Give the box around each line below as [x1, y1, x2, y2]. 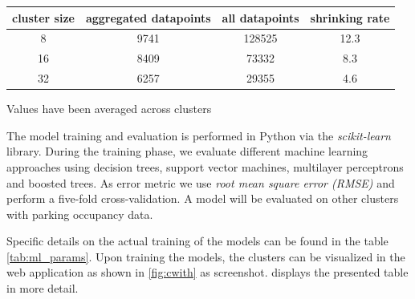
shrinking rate [310, 9, 390, 26]
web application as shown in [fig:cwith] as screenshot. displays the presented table [6, 264, 409, 281]
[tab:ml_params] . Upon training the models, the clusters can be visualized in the [6, 248, 405, 265]
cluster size [12, 9, 75, 26]
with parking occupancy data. [6, 205, 153, 222]
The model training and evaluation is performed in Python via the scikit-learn [6, 127, 391, 143]
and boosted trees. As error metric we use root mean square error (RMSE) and [6, 174, 395, 191]
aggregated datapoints [85, 9, 211, 26]
